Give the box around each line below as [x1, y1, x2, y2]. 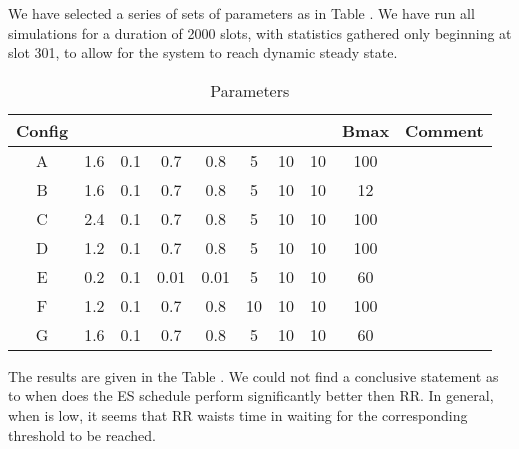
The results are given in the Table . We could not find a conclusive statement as [8, 365, 499, 386]
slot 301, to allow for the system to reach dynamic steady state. [8, 42, 398, 63]
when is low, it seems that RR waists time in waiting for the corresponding [8, 404, 468, 425]
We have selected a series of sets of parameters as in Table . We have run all [8, 3, 475, 23]
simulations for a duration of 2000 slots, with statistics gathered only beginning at [8, 22, 512, 43]
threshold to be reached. [8, 424, 156, 445]
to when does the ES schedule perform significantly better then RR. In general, [8, 385, 494, 406]
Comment [405, 118, 484, 142]
